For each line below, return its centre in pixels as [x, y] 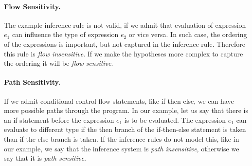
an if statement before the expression [59, 120]
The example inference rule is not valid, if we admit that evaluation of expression [125, 25]
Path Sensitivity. [32, 82]
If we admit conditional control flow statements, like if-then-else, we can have [119, 101]
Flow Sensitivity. [32, 6]
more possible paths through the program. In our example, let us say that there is [126, 110]
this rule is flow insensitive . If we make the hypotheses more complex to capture [124, 53]
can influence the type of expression [65, 34]
